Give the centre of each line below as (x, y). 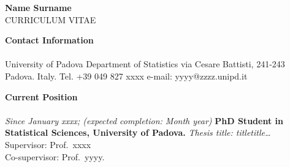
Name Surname (38, 7)
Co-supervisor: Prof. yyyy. (55, 156)
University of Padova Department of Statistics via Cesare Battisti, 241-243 (145, 64)
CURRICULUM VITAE (51, 19)
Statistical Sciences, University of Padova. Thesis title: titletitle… (138, 132)
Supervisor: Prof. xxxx (48, 144)
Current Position (41, 96)
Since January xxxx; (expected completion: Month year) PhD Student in (144, 120)
